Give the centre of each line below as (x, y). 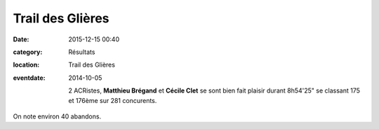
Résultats (82, 52)
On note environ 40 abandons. (57, 116)
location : (26, 65)
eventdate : (29, 78)
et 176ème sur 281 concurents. (113, 100)
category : (28, 52)
